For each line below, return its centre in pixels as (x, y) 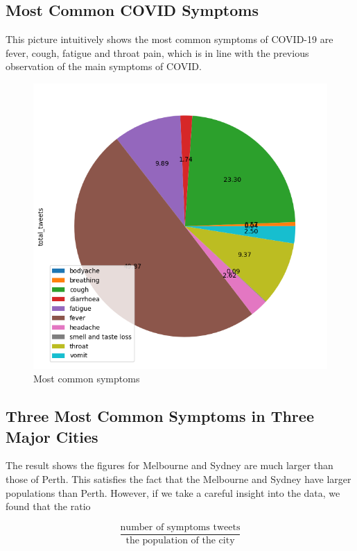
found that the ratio (48, 506)
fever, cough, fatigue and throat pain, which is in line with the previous (157, 52)
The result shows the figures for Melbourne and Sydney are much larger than (169, 465)
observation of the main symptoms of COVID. (104, 66)
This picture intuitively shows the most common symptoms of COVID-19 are (169, 39)
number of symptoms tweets (180, 527)
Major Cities (52, 436)
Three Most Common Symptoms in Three (160, 416)
